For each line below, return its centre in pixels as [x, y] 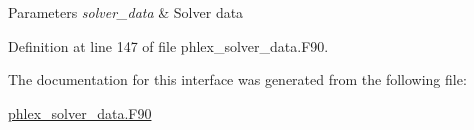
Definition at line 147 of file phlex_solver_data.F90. [168, 45]
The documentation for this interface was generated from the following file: [237, 79]
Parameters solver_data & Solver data [126, 12]
